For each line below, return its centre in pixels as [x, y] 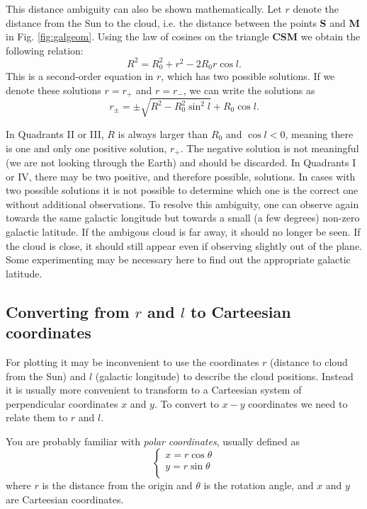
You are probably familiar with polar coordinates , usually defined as [153, 441]
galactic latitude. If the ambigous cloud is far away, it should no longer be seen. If [183, 231]
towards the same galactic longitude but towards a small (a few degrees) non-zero [183, 218]
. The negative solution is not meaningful [270, 148]
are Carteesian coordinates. [65, 499]
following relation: [45, 50]
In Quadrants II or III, [55, 133]
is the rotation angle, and [259, 485]
